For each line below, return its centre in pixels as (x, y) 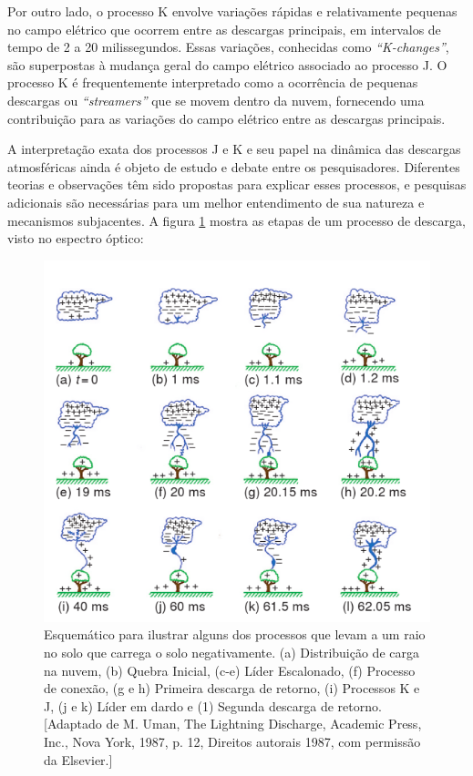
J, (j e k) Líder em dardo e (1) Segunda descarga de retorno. (213, 705)
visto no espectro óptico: (76, 238)
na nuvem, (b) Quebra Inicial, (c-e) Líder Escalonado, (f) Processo (230, 670)
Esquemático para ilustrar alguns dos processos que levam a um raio (235, 634)
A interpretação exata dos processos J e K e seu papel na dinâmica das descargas (234, 149)
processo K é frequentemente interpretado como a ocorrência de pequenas (213, 82)
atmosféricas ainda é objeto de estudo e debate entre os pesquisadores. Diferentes (234, 166)
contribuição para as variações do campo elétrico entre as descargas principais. (226, 118)
